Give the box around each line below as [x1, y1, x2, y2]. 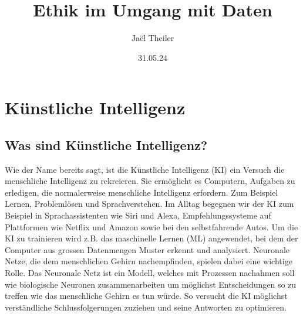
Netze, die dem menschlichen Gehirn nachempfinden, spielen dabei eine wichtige [5, 255, 292, 267]
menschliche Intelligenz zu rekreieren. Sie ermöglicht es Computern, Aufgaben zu [5, 175, 295, 187]
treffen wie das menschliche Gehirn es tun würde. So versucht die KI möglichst [5, 289, 288, 302]
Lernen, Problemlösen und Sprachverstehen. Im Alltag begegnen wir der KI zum [5, 197, 294, 210]
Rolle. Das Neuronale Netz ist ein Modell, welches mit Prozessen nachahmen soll [5, 267, 295, 279]
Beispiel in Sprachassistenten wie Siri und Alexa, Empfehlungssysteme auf [5, 209, 271, 221]
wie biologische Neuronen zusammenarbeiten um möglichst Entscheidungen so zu [5, 278, 297, 290]
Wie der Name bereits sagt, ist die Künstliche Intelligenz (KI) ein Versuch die [5, 163, 285, 175]
